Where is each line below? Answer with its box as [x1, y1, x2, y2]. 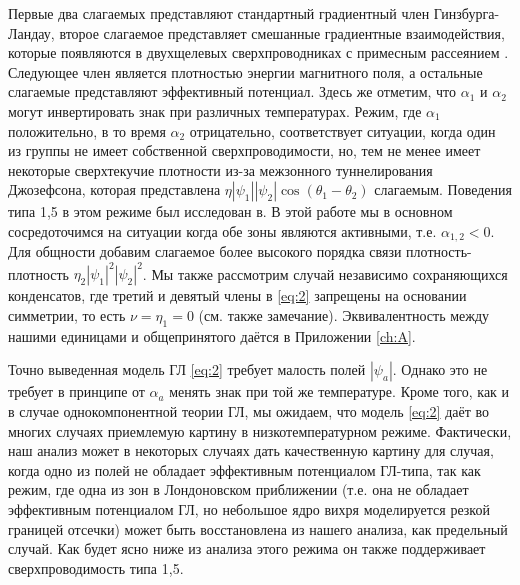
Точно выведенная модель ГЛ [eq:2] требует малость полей [8, 359, 366, 380]
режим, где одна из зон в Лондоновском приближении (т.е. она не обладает [8, 479, 469, 500]
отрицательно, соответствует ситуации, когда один [189, 120, 496, 141]
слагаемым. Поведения [374, 179, 512, 200]
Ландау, [8, 22, 55, 43]
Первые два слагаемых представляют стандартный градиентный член [8, 3, 430, 23]
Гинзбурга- [433, 3, 500, 23]
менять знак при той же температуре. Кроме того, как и [169, 381, 510, 402]
